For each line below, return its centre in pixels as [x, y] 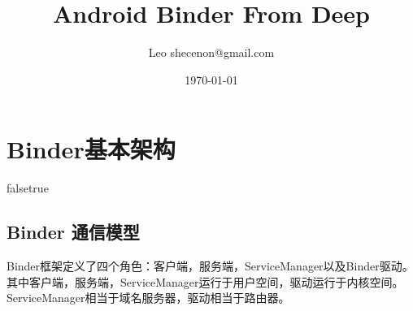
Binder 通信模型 [73, 232]
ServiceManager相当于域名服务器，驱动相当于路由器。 [148, 298]
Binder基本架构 [91, 149]
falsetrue [28, 188]
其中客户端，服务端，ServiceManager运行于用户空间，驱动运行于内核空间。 [205, 281]
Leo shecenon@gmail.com [211, 52]
